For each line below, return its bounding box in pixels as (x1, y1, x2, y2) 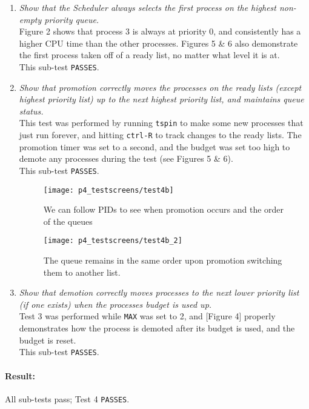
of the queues (43, 214, 93, 227)
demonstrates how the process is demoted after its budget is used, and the (19, 322, 295, 334)
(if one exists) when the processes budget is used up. (19, 298, 212, 310)
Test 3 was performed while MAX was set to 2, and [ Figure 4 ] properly (19, 310, 276, 322)
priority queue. (44, 13, 99, 25)
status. (19, 104, 44, 117)
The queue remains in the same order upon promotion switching (43, 254, 282, 267)
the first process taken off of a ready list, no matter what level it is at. (19, 48, 280, 61)
